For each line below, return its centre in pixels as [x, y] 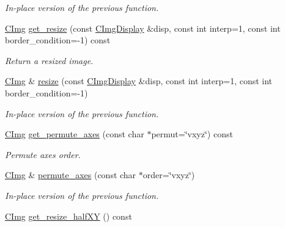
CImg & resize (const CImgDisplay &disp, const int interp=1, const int [139, 81]
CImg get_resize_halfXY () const [68, 216]
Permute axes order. [43, 154]
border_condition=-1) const [58, 40]
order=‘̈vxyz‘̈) [169, 175]
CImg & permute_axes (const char [71, 175]
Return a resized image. [49, 60]
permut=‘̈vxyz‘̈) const [192, 134]
